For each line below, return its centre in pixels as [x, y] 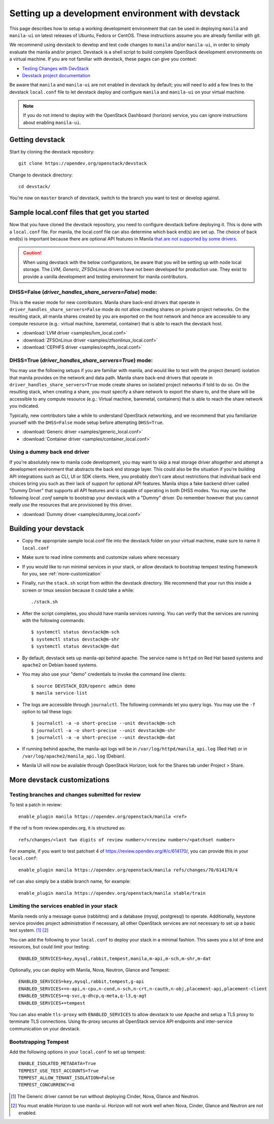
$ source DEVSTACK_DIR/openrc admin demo [83, 686]
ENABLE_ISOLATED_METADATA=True [57, 1064]
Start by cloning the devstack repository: [52, 151]
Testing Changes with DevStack [55, 68]
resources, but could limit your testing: [50, 947]
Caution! [32, 253]
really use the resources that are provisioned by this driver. [71, 505]
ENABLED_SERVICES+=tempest [52, 1003]
